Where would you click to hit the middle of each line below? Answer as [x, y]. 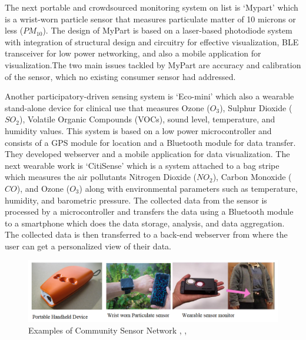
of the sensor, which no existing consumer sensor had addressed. [120, 76]
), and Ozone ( [43, 188]
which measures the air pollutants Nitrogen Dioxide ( [101, 177]
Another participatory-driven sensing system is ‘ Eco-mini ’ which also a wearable [149, 96]
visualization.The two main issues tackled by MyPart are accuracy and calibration [153, 64]
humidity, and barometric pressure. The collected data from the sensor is [136, 200]
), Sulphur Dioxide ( [256, 107]
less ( [14, 30]
